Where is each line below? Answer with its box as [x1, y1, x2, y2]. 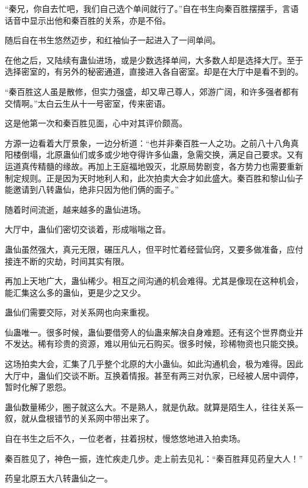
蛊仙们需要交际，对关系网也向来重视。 [5, 306, 154, 318]
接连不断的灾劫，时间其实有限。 [5, 254, 129, 267]
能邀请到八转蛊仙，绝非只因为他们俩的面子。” [5, 183, 179, 196]
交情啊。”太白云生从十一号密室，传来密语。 [5, 97, 171, 109]
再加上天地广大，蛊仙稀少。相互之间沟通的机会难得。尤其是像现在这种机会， [5, 275, 303, 287]
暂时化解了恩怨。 [5, 381, 71, 393]
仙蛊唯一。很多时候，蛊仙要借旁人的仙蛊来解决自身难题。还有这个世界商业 [5, 326, 295, 338]
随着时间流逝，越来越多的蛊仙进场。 [5, 203, 146, 215]
